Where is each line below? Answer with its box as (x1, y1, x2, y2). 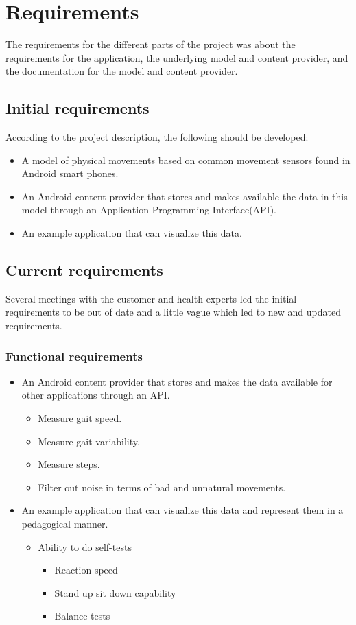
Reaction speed (54, 563, 118, 577)
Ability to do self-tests (38, 539, 132, 554)
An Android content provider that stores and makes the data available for (21, 374, 333, 388)
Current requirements (5, 259, 163, 281)
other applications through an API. (21, 388, 170, 402)
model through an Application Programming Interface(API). (21, 202, 277, 217)
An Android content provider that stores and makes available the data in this (21, 189, 348, 203)
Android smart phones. (21, 166, 119, 180)
